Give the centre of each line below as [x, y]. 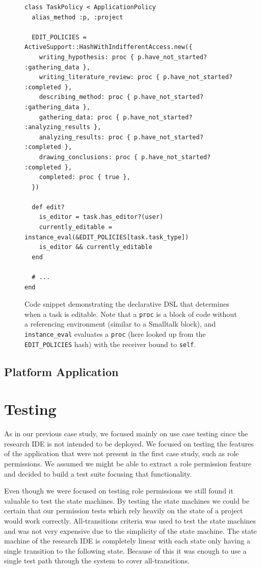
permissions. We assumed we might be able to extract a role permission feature [128, 464]
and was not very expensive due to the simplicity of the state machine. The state [130, 530]
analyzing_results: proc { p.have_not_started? [121, 137]
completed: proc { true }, [85, 177]
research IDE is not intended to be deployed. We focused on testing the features [129, 443]
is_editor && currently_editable [96, 247]
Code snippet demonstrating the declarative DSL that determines [127, 304]
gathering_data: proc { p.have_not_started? [116, 117]
